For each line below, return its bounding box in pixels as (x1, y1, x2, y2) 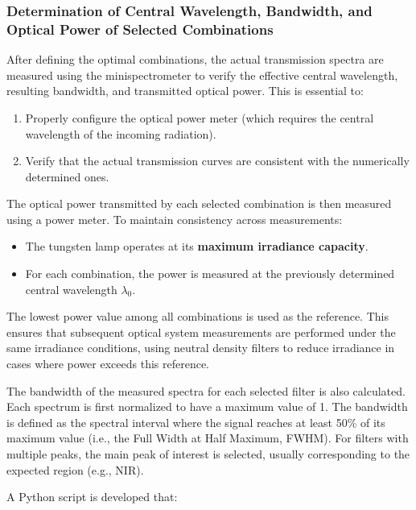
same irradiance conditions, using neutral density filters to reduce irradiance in (6, 339, 395, 356)
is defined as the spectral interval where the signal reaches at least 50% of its (6, 413, 385, 430)
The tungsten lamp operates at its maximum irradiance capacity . (25, 238, 369, 255)
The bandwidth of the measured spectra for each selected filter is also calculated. (6, 382, 406, 399)
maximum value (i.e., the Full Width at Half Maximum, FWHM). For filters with (6, 429, 409, 446)
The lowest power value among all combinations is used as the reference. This (6, 308, 389, 325)
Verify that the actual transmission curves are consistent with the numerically (25, 152, 410, 169)
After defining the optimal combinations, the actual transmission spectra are (6, 51, 384, 68)
